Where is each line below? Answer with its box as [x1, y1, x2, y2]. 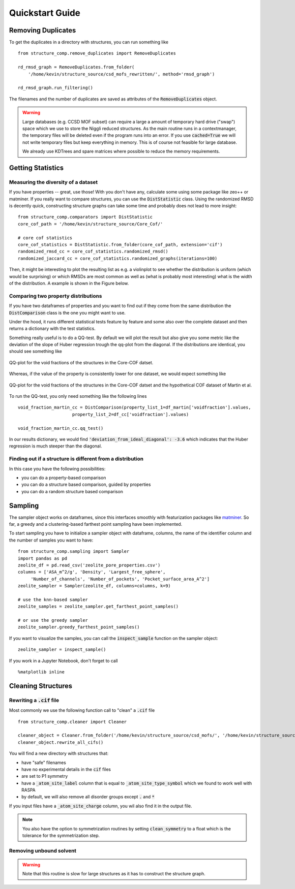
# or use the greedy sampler [18, 618, 88, 623]
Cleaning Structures [9, 682, 72, 690]
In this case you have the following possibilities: [9, 466, 106, 472]
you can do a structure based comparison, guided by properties [21, 481, 151, 487]
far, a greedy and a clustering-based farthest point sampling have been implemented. [9, 521, 182, 527]
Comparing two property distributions [9, 292, 102, 299]
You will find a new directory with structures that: [9, 751, 109, 757]
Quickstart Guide [9, 7, 81, 18]
